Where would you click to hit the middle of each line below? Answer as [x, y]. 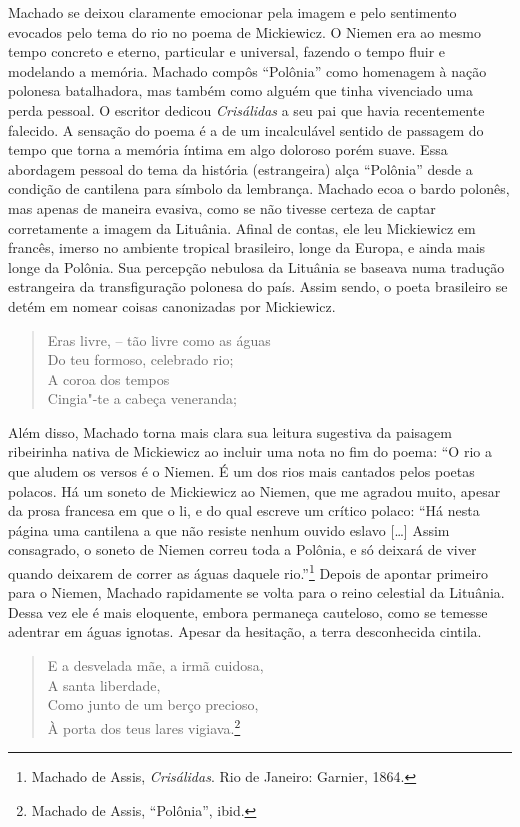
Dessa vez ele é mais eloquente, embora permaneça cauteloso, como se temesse [248, 611]
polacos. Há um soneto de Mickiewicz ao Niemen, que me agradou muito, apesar [254, 490]
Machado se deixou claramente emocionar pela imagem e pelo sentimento [232, 12]
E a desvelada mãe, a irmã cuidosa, [155, 665]
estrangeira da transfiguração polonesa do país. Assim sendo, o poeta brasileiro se [258, 286]
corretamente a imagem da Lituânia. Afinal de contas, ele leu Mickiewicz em [242, 227]
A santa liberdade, [104, 684]
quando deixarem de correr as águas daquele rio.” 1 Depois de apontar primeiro [248, 571]
